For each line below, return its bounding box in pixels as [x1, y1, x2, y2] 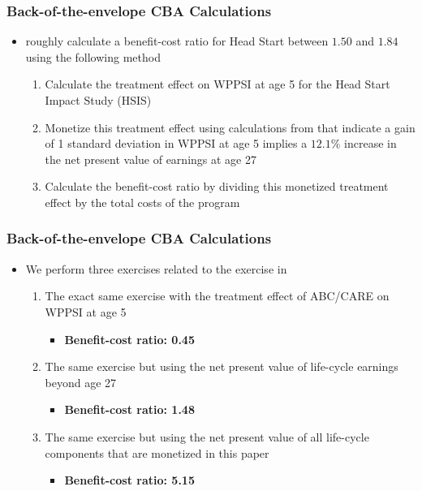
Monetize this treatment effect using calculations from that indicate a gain [45, 118, 416, 136]
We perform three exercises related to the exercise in [25, 260, 287, 277]
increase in [344, 135, 397, 152]
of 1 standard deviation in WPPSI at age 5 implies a [45, 135, 308, 152]
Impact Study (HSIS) [45, 92, 152, 108]
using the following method [25, 48, 161, 65]
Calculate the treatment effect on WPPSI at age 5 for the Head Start [45, 75, 390, 93]
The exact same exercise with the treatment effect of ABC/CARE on [45, 287, 390, 304]
